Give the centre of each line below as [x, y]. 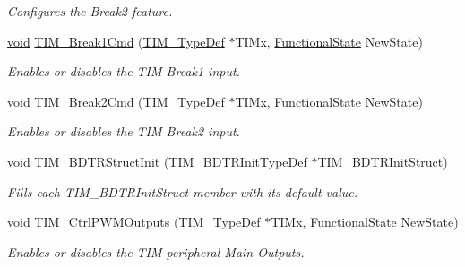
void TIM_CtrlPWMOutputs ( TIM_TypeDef [134, 222]
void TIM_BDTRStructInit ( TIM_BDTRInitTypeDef [157, 161]
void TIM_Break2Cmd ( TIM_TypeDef [116, 101]
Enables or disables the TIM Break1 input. [124, 71]
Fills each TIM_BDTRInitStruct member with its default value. [182, 191]
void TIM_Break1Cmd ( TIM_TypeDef [116, 41]
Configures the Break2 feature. [90, 11]
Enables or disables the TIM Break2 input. [124, 131]
